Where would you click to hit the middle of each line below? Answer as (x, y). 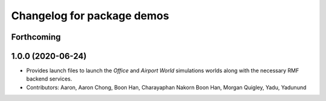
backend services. (49, 79)
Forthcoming (36, 37)
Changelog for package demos (90, 16)
